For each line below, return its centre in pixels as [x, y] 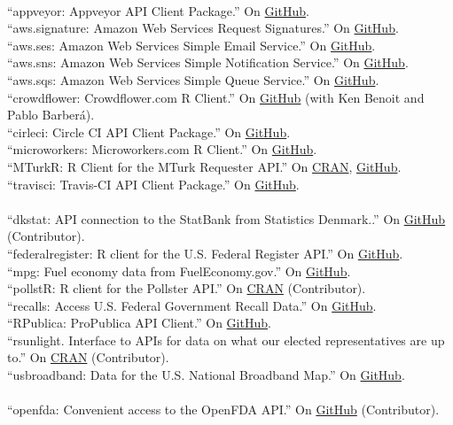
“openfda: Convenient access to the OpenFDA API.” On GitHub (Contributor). [223, 410]
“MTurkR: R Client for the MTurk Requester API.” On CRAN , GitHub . [204, 166]
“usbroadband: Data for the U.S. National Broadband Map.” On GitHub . [206, 375]
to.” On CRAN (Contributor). [88, 357]
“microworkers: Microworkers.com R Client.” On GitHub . [162, 149]
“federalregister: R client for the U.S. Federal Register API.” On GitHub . [205, 253]
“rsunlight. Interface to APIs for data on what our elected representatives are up [226, 340]
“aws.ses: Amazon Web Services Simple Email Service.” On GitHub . [191, 45]
